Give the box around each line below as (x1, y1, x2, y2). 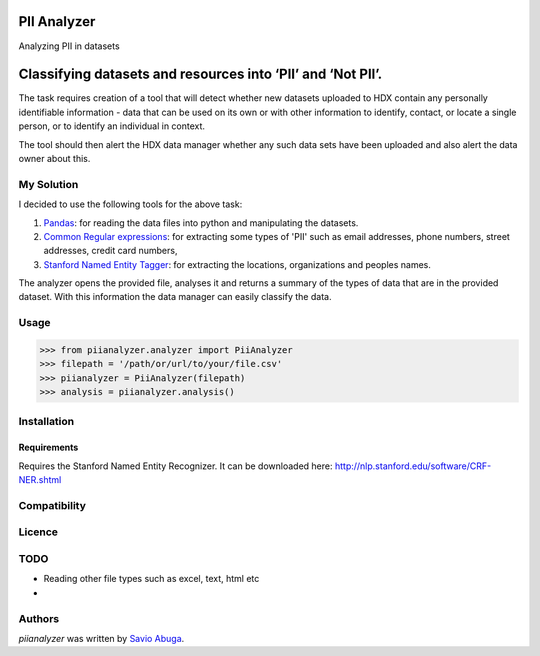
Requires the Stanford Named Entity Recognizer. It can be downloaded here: (18, 460, 333, 472)
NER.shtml (18, 474, 62, 486)
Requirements (18, 441, 79, 454)
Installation (18, 414, 75, 428)
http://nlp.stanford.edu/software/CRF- (334, 460, 492, 472)
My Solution (18, 177, 79, 191)
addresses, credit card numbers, (43, 245, 178, 257)
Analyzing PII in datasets (18, 40, 120, 52)
